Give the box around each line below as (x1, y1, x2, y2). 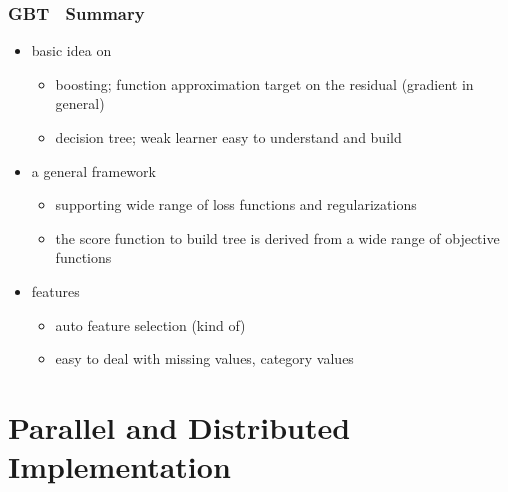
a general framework (31, 160, 156, 181)
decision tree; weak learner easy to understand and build (55, 127, 402, 147)
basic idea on (31, 40, 112, 61)
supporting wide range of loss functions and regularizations (55, 194, 417, 215)
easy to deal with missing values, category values (55, 348, 354, 369)
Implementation (8, 446, 231, 487)
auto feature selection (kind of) (55, 314, 246, 335)
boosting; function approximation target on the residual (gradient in (55, 73, 474, 94)
